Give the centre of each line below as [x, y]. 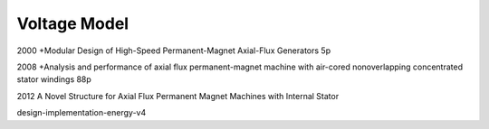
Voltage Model [73, 23]
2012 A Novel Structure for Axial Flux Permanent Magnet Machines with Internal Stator [178, 96]
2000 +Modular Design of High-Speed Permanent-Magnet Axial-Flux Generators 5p [173, 51]
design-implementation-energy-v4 [81, 113]
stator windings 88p [54, 79]
